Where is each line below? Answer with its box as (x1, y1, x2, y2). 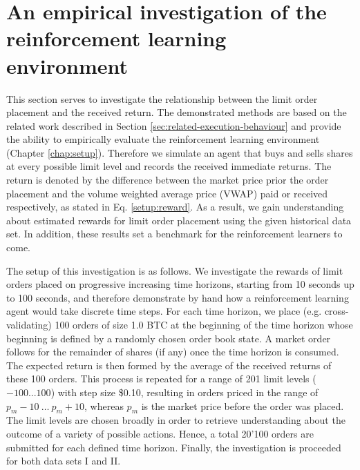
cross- (324, 304, 349, 318)
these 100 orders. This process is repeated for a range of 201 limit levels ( (6, 371, 316, 386)
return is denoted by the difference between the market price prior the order (6, 173, 329, 187)
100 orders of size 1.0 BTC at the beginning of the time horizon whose (55, 317, 353, 331)
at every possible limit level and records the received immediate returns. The (6, 159, 332, 173)
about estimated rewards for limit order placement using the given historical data (6, 213, 352, 227)
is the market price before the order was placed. (141, 398, 344, 413)
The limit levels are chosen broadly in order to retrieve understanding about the (6, 413, 345, 427)
